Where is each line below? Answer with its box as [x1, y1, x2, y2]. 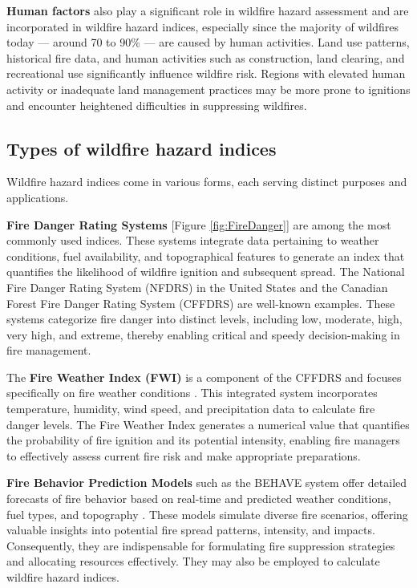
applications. [6, 189, 69, 205]
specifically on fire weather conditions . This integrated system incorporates [6, 384, 378, 401]
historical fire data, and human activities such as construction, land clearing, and [6, 49, 405, 66]
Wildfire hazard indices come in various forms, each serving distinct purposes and [6, 173, 407, 190]
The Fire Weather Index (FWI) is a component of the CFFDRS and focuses [6, 368, 402, 385]
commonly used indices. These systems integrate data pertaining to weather [6, 232, 379, 249]
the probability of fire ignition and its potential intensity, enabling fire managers [6, 432, 400, 448]
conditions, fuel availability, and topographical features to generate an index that [6, 247, 405, 264]
